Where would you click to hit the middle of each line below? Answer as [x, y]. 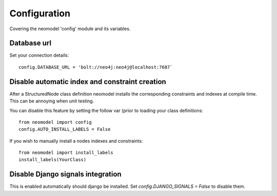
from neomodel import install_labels [66, 153]
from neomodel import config [55, 122]
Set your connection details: [39, 55]
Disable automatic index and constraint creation [88, 82]
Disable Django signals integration [65, 174]
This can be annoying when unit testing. [52, 101]
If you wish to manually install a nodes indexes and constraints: [76, 141]
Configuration [40, 13]
